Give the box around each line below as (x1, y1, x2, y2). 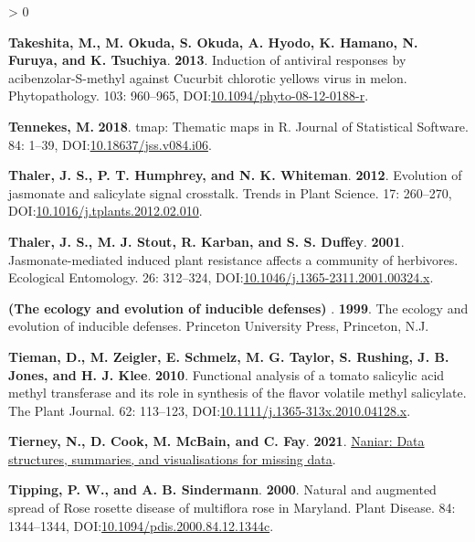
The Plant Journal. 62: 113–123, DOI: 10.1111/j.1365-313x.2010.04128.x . (8, 400, 411, 420)
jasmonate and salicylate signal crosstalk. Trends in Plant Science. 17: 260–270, (8, 183, 452, 202)
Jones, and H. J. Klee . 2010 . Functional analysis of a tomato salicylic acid (8, 365, 445, 384)
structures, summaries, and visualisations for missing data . (8, 449, 336, 468)
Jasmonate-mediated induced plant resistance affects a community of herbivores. (8, 250, 459, 269)
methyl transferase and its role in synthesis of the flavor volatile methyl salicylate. (8, 383, 467, 402)
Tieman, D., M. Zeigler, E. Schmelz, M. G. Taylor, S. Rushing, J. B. (8, 346, 449, 366)
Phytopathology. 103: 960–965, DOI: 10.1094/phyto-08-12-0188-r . (8, 86, 369, 105)
